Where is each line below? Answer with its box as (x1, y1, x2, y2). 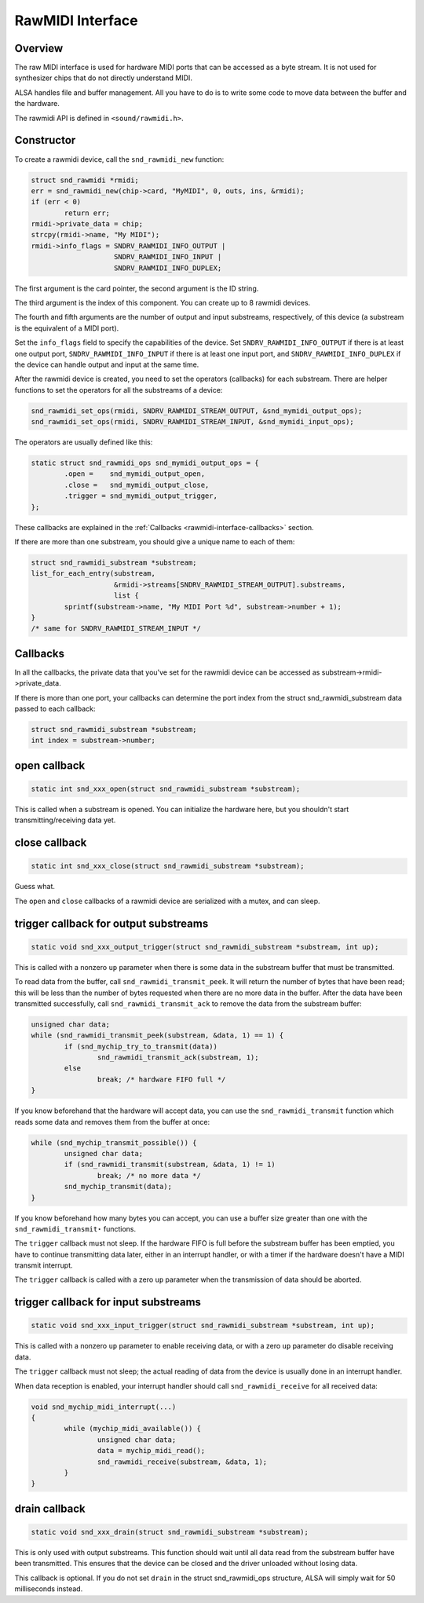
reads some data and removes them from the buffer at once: (14, 1117, 210, 1126)
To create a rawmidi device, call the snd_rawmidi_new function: (14, 154, 225, 164)
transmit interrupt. (14, 1261, 74, 1270)
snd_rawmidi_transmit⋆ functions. (14, 1224, 137, 1233)
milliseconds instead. (14, 1584, 83, 1594)
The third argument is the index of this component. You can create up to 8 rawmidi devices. (14, 298, 311, 308)
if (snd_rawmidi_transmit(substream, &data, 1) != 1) (64, 1160, 276, 1169)
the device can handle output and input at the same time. (14, 360, 199, 369)
